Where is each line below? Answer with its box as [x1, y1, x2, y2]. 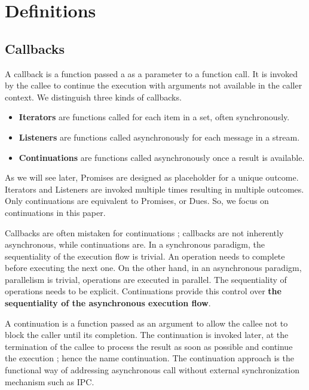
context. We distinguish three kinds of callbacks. [5, 90, 182, 103]
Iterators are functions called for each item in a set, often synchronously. [19, 111, 290, 123]
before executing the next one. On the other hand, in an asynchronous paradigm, [5, 261, 302, 274]
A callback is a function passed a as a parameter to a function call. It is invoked [5, 67, 298, 80]
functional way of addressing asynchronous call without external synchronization [5, 364, 299, 376]
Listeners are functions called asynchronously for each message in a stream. [19, 130, 300, 143]
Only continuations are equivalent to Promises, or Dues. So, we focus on [5, 194, 269, 207]
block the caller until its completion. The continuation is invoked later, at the [5, 328, 289, 341]
